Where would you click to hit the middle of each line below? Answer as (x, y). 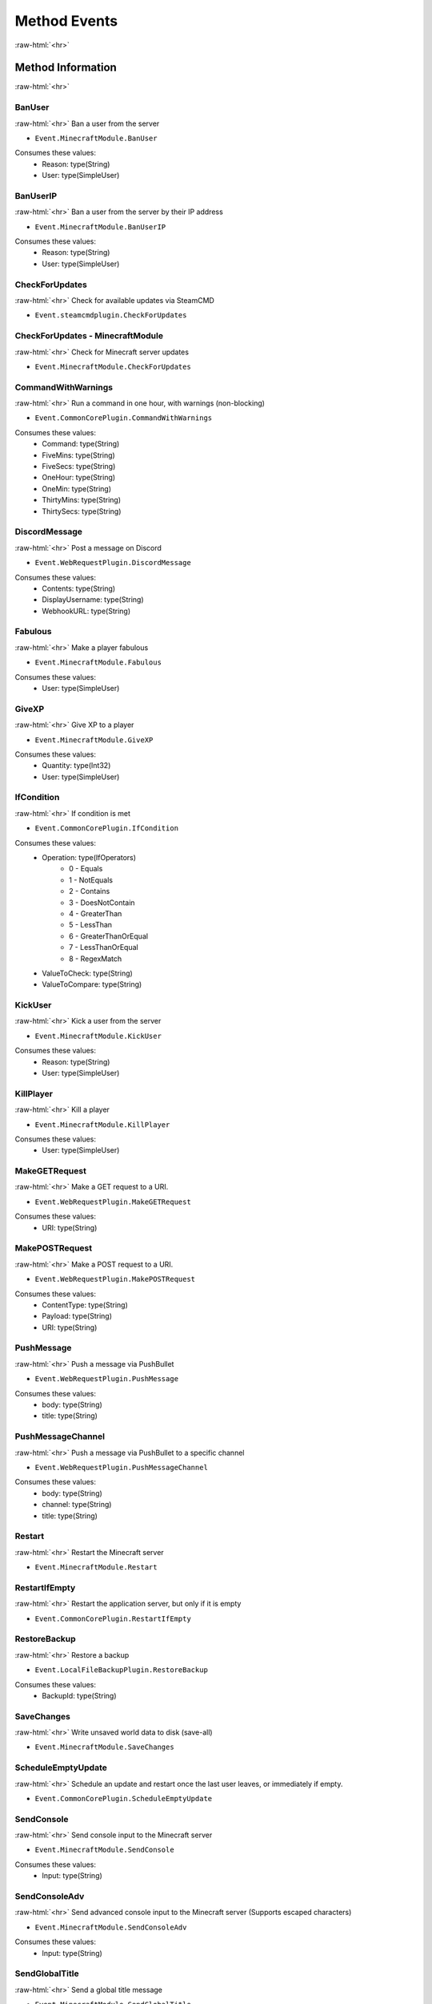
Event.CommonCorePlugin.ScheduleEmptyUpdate (124, 1798)
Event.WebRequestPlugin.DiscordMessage (113, 563)
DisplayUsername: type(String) (93, 600)
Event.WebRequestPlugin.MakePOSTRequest (115, 1279)
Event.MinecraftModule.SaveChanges (105, 1747)
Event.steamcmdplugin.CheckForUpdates (111, 315)
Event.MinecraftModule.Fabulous (98, 663)
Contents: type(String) (79, 588)
